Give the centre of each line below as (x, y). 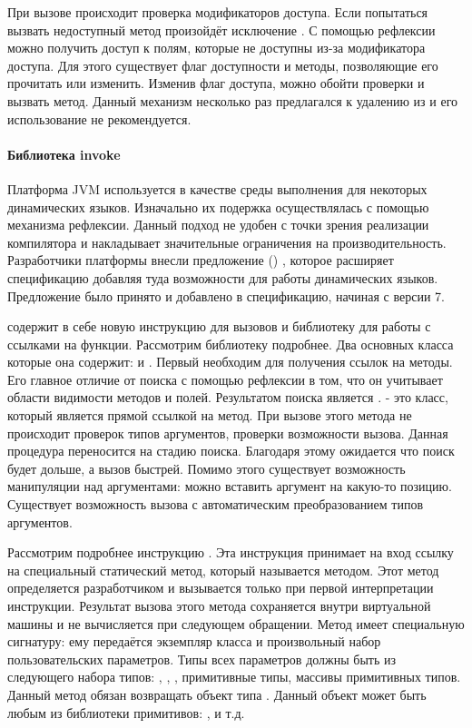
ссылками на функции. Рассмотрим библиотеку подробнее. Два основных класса (231, 344)
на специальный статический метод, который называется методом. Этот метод (223, 570)
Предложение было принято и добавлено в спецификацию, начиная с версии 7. (226, 295)
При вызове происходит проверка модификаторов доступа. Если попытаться (218, 12)
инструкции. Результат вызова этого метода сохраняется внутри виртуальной (219, 606)
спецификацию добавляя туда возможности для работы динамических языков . (223, 277)
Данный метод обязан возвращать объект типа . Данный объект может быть (217, 694)
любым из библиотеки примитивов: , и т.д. (126, 712)
